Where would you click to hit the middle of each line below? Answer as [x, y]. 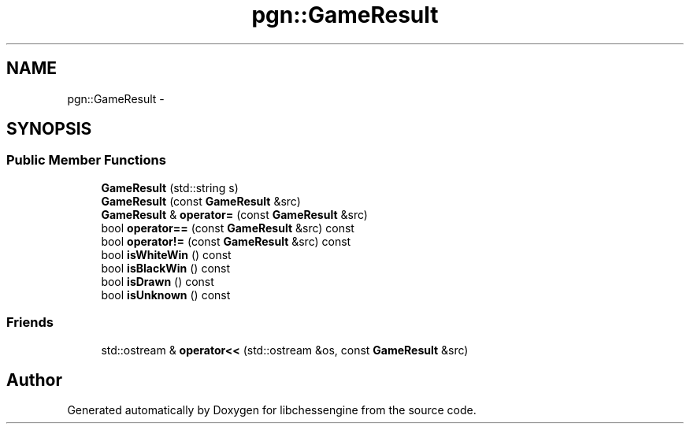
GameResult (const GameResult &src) [201, 201]
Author [34, 380]
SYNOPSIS [49, 129]
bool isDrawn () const [158, 281]
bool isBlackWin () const [166, 268]
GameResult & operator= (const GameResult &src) [234, 214]
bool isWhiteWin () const [166, 254]
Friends [30, 322]
